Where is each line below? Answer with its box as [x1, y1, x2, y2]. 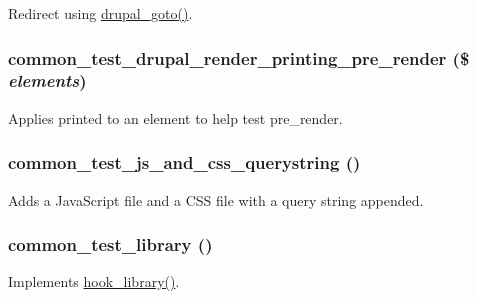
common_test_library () [8, 232, 213, 257]
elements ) [8, 68, 87, 93]
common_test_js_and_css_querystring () [8, 150, 361, 175]
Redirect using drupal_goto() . [8, 3, 193, 23]
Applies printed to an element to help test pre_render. [8, 107, 343, 128]
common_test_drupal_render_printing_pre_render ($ [8, 45, 470, 70]
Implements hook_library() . [8, 271, 180, 292]
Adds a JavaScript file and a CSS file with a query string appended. [8, 189, 424, 210]
